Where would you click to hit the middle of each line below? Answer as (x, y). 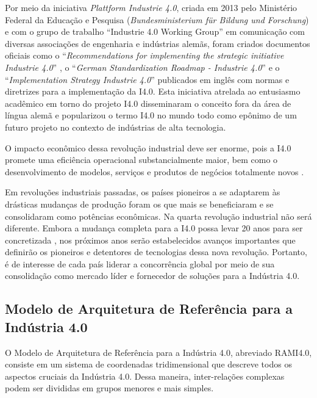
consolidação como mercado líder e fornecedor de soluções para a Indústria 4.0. (152, 276)
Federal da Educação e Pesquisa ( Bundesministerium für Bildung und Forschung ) (157, 19)
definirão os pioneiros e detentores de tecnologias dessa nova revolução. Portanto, (156, 252)
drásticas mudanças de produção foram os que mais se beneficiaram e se (139, 204)
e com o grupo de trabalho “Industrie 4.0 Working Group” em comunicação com (155, 31)
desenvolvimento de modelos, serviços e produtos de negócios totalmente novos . (155, 171)
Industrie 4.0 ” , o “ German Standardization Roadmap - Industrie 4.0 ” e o (142, 67)
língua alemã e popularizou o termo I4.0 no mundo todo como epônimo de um (151, 115)
